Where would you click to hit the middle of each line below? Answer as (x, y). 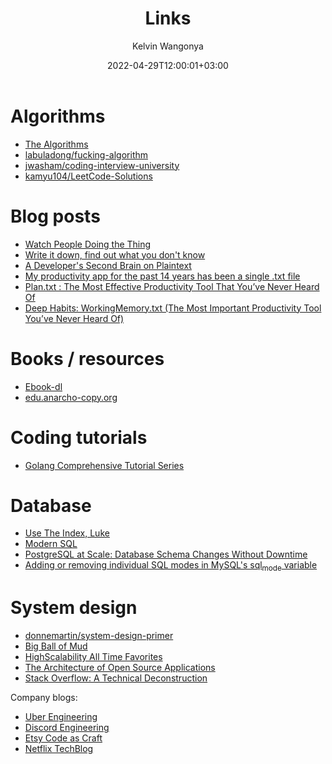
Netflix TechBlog (59, 749)
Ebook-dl (43, 386)
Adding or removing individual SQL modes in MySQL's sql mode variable (171, 566)
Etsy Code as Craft (63, 738)
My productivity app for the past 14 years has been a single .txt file (162, 276)
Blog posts (55, 216)
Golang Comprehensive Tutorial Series (104, 465)
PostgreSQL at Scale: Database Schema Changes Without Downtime (166, 554)
